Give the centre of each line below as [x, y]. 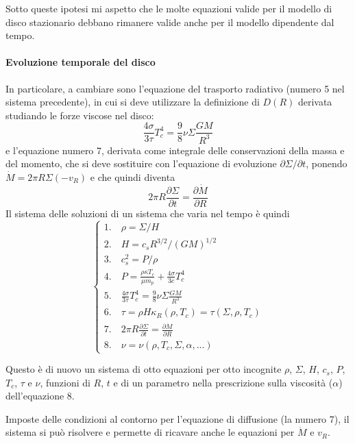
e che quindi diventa [133, 176]
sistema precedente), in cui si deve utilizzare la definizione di [133, 102]
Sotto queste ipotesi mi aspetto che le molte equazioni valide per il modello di [169, 8]
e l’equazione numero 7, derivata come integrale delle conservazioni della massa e [175, 150]
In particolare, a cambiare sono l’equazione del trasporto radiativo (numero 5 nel [175, 88]
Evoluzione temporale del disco [81, 62]
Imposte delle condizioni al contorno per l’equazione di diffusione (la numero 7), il [177, 418]
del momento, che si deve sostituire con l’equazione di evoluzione [141, 163]
